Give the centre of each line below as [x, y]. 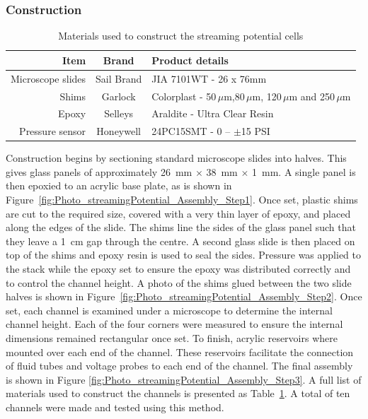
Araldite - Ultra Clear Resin [213, 113]
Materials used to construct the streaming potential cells [181, 36]
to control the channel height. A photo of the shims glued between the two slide [179, 282]
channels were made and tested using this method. [115, 407]
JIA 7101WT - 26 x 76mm [209, 78]
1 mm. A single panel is [304, 171]
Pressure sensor [53, 131]
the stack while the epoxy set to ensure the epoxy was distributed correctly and [178, 269]
